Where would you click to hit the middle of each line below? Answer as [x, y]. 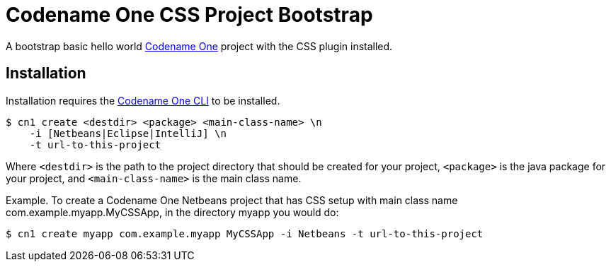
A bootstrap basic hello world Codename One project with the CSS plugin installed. [199, 46]
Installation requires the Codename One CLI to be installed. [143, 100]
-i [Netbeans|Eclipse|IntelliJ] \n [128, 133]
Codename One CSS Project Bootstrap [189, 15]
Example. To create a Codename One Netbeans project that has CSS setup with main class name [232, 200]
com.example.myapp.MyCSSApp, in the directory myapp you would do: [172, 212]
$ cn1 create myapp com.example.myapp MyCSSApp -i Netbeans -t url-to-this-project [245, 233]
